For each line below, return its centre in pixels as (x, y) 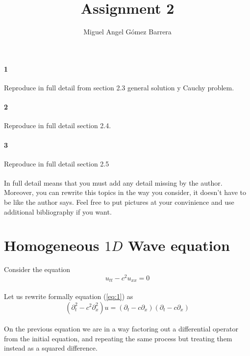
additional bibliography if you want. (58, 211)
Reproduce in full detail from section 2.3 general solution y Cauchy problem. (119, 87)
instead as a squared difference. (51, 348)
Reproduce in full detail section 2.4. (58, 125)
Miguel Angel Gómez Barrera (127, 32)
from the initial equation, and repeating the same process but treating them (118, 338)
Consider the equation (37, 269)
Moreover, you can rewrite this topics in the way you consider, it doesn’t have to (125, 192)
